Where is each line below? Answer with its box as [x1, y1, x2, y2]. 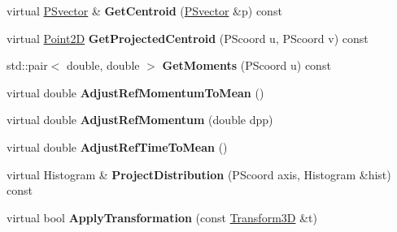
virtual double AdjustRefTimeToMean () [7, 138, 228, 155]
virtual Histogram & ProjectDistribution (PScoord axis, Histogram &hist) [7, 165, 391, 183]
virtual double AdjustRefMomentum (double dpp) [7, 111, 273, 128]
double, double [67, 57, 140, 74]
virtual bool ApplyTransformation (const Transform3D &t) [7, 208, 317, 226]
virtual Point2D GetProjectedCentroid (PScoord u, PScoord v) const [7, 29, 369, 46]
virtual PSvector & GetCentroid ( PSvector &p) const [7, 2, 282, 19]
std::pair [7, 57, 48, 74]
